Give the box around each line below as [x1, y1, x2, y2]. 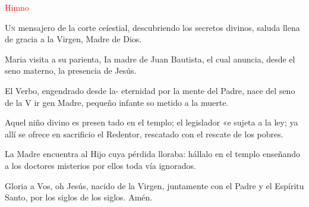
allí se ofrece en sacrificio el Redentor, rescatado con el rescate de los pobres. [5, 127, 283, 140]
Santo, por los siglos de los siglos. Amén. [5, 191, 153, 203]
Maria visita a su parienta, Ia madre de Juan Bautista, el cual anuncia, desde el [5, 52, 295, 65]
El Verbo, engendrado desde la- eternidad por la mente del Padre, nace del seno [5, 84, 295, 96]
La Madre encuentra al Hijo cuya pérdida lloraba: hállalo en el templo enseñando [5, 148, 301, 160]
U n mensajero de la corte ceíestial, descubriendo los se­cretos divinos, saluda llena [5, 21, 300, 33]
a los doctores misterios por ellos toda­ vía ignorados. [5, 159, 196, 171]
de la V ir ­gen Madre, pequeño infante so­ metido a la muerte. [5, 96, 229, 108]
